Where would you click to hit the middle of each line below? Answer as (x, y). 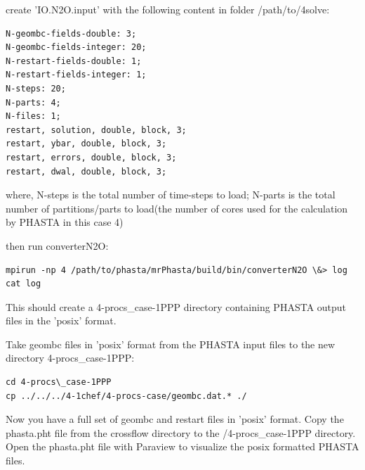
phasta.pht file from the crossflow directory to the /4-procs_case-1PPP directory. (181, 432)
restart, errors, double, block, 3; (91, 157)
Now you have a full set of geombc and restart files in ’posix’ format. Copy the (175, 419)
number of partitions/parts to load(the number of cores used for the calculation (177, 208)
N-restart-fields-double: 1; (74, 61)
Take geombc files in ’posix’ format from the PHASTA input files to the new (171, 344)
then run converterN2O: (57, 245)
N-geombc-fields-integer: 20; (76, 47)
